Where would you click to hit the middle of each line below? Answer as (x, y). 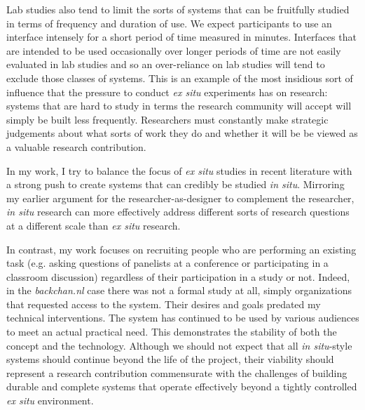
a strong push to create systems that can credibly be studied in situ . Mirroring (175, 184)
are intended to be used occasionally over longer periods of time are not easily (174, 50)
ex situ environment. (50, 401)
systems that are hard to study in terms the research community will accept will (179, 106)
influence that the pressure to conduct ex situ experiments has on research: (167, 92)
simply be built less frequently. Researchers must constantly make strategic (167, 119)
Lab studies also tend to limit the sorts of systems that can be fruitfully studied (178, 9)
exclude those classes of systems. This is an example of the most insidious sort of (180, 78)
